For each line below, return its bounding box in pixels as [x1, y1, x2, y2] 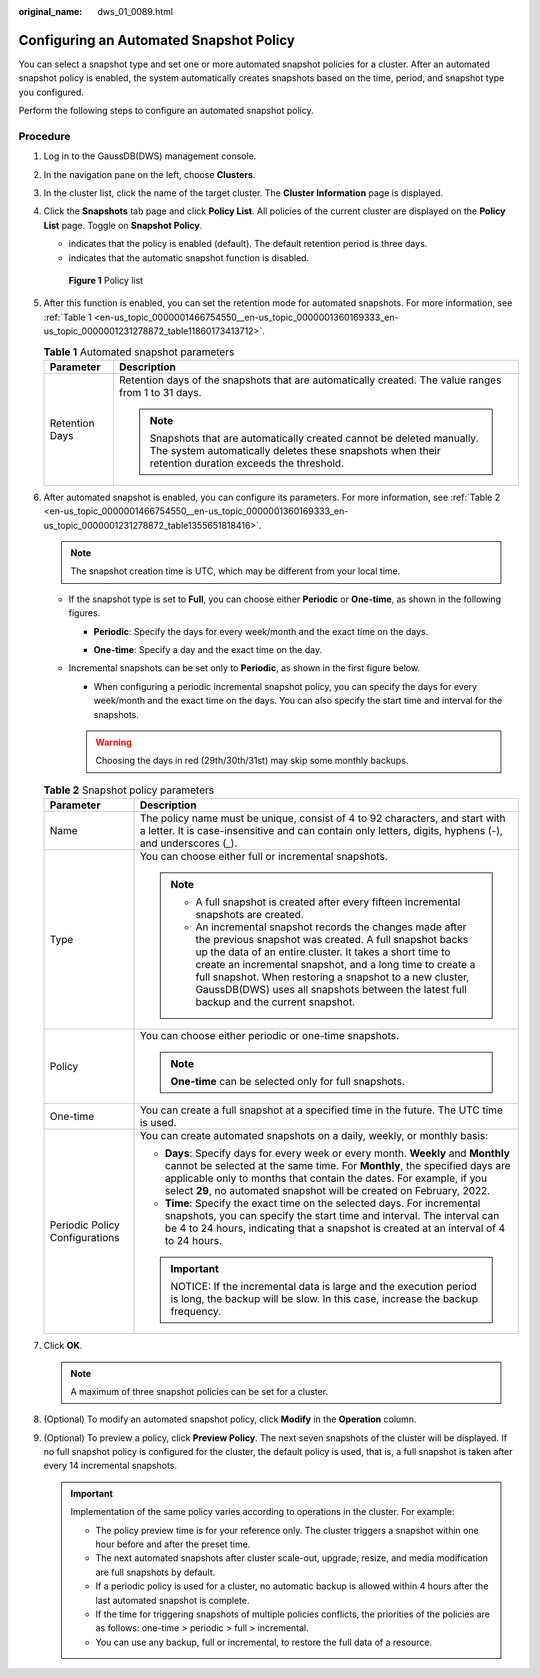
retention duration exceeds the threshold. [149, 456, 345, 470]
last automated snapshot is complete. [95, 1594, 250, 1606]
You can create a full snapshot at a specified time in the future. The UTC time [139, 1103, 504, 1117]
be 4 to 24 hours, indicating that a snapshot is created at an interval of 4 [164, 1221, 506, 1235]
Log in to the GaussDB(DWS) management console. [43, 150, 257, 162]
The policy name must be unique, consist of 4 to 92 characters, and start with [139, 811, 506, 825]
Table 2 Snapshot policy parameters [43, 783, 215, 797]
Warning [95, 736, 132, 748]
